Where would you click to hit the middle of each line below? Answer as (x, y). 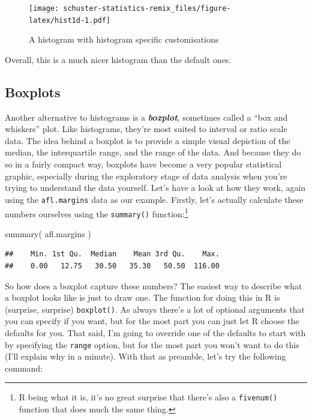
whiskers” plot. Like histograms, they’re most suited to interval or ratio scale (146, 129)
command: (24, 368)
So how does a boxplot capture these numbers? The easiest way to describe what (154, 285)
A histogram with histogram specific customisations (124, 39)
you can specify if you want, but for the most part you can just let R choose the (152, 321)
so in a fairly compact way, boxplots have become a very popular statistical (143, 164)
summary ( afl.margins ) (48, 233)
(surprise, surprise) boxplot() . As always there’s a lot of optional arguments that (155, 309)
